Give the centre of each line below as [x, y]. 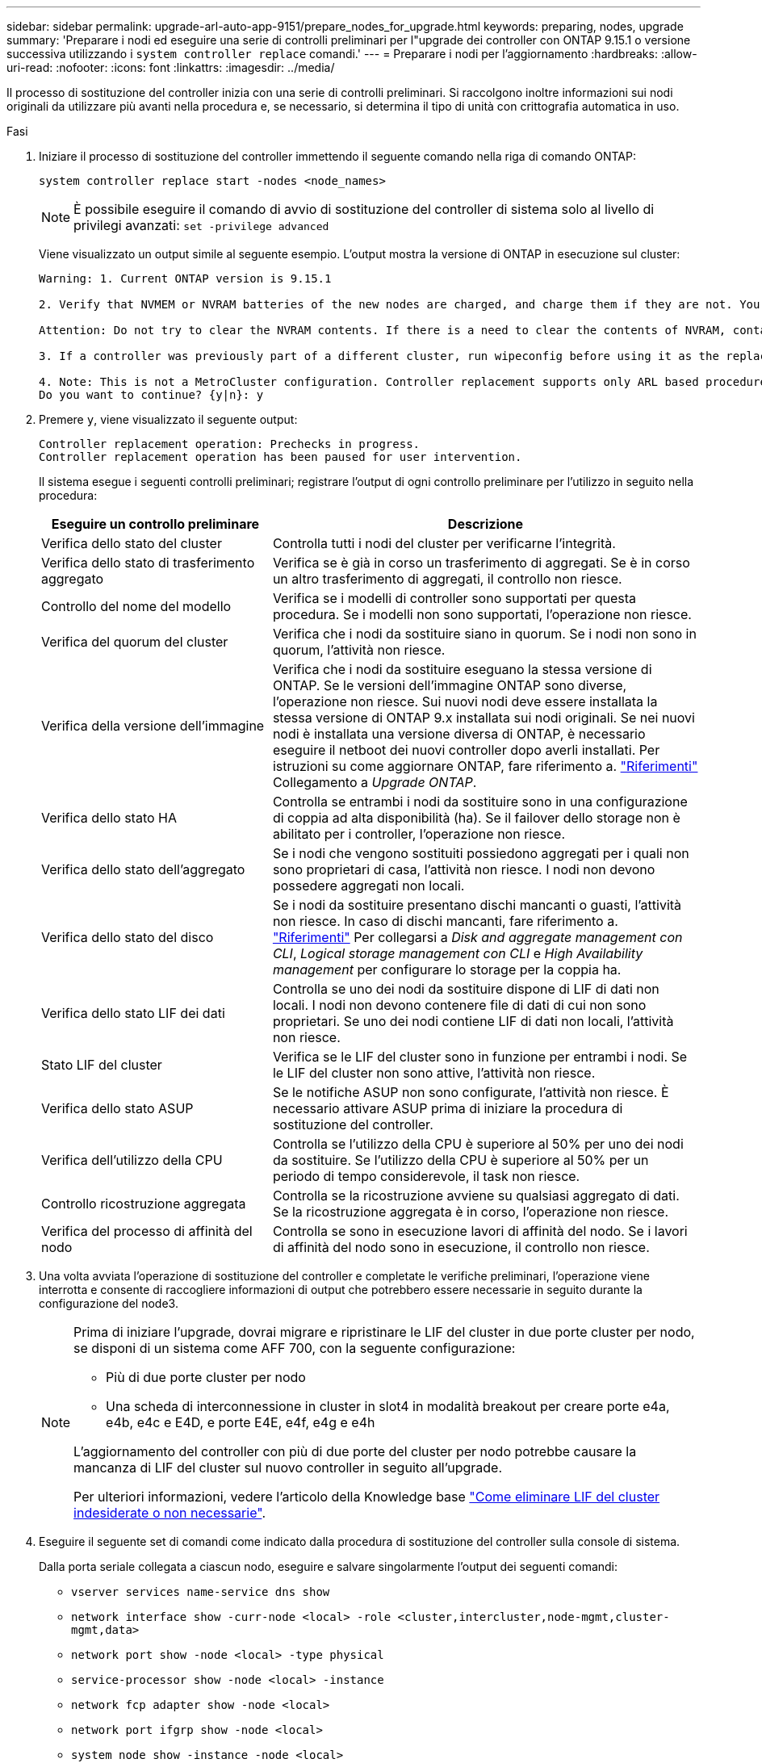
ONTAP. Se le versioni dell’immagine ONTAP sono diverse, [450, 685]
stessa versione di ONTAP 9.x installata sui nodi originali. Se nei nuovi [484, 718]
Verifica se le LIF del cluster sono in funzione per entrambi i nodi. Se [480, 1057]
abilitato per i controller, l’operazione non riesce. [419, 834]
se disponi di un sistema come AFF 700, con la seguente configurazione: [295, 1348]
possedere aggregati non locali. [368, 886]
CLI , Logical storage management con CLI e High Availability [458, 953]
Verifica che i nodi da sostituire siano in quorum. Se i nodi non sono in [484, 634]
